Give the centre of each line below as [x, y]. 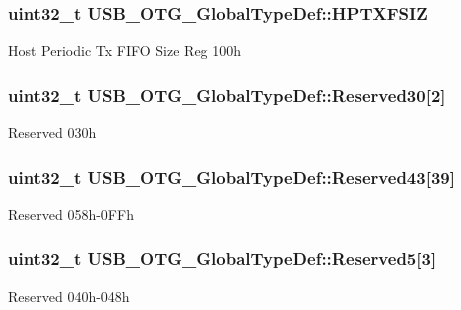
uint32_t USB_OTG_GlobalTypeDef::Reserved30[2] [227, 94]
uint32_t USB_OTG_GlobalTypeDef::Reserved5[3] [222, 258]
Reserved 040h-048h [69, 295]
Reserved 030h [52, 132]
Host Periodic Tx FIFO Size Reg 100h [125, 50]
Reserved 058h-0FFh [71, 213]
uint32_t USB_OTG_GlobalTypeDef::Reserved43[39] [231, 176]
